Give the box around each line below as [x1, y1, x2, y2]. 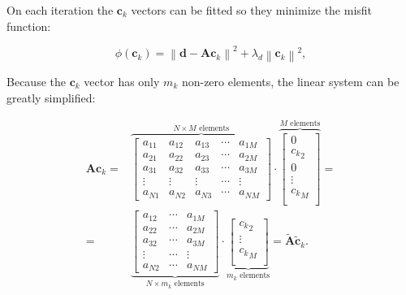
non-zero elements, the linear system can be [181, 72, 400, 89]
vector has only [84, 72, 160, 89]
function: [6, 17, 51, 34]
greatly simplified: [6, 89, 96, 106]
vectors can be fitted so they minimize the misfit [131, 2, 373, 18]
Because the [6, 72, 66, 89]
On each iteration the [6, 2, 114, 18]
